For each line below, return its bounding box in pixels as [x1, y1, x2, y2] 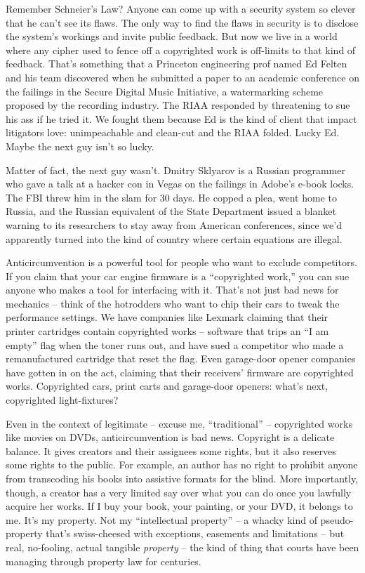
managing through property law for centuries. [6, 553, 201, 568]
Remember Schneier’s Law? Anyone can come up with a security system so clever [6, 1, 356, 15]
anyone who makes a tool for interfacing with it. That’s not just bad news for [6, 282, 339, 297]
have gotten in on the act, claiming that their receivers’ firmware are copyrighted [6, 364, 354, 379]
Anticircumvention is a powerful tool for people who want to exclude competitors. [6, 255, 357, 270]
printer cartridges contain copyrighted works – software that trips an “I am [6, 324, 329, 338]
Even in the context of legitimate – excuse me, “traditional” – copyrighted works [6, 416, 352, 430]
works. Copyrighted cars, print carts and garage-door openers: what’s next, [6, 378, 328, 393]
